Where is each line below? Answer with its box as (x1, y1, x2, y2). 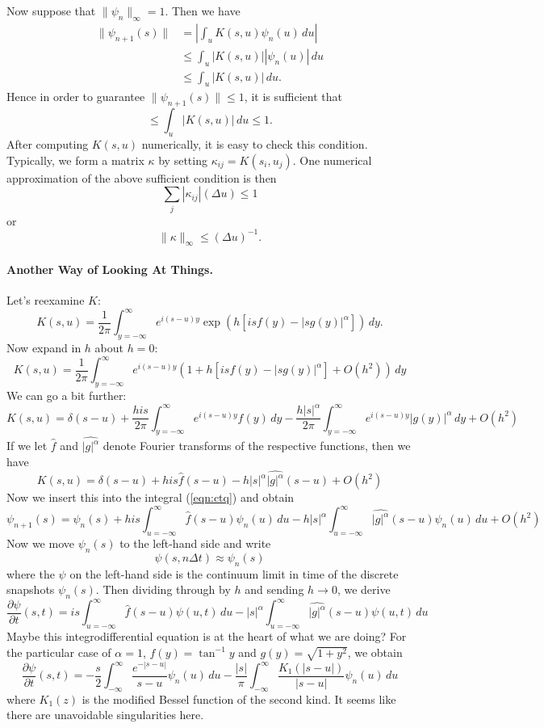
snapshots (6, 581, 55, 598)
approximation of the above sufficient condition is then (6, 169, 277, 186)
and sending (245, 581, 304, 598)
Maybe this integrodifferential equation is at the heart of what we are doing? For (6, 628, 407, 645)
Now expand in (6, 339, 82, 356)
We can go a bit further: (6, 387, 127, 404)
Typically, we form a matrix (6, 151, 144, 168)
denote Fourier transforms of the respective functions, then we (103, 437, 411, 454)
